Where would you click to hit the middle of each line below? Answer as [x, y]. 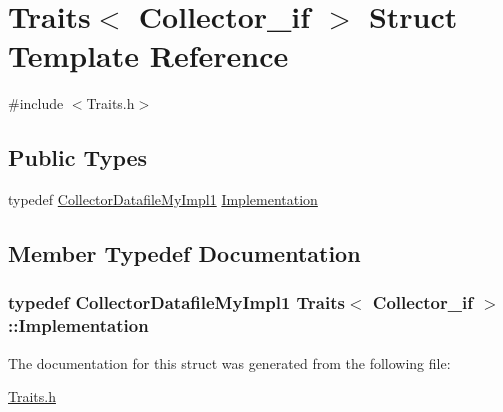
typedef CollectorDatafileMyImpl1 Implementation [163, 199]
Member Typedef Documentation [184, 253]
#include [36, 103]
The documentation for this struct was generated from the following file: [229, 362]
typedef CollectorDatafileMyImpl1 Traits [176, 302]
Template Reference [148, 55]
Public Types [78, 157]
